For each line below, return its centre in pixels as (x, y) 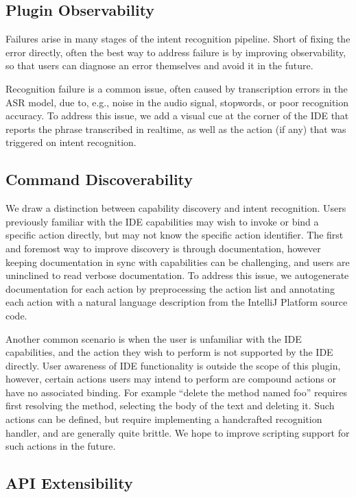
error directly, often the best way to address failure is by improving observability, (176, 52)
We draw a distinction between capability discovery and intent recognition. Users (176, 208)
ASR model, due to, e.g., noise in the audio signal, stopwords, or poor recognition (177, 102)
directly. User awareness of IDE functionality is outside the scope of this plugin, (173, 365)
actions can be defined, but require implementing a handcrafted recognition (164, 419)
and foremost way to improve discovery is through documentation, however (163, 248)
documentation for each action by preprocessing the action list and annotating (170, 288)
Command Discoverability (99, 179)
